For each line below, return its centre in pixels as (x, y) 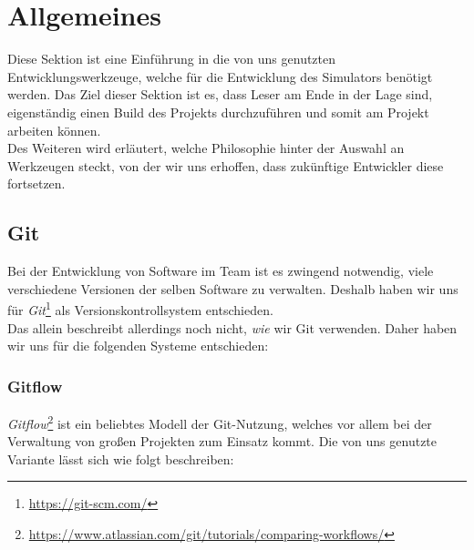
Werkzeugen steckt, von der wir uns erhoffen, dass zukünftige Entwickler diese (226, 165)
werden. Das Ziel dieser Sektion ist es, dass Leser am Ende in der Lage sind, (220, 94)
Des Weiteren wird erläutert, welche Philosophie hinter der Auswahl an (206, 148)
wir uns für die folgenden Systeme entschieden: (138, 346)
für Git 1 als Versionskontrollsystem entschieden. (140, 308)
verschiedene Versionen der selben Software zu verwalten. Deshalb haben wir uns (233, 288)
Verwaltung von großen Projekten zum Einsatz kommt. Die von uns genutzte (222, 441)
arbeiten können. (54, 130)
